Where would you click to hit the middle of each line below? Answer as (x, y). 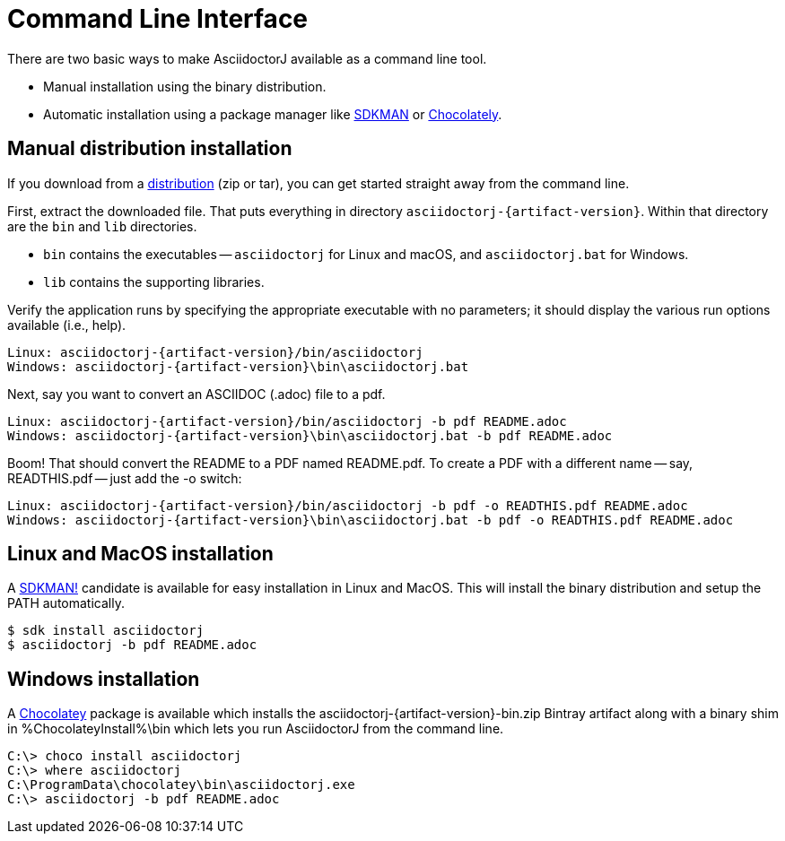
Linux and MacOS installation (140, 554)
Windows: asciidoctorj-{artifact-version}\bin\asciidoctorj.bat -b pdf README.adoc (310, 435)
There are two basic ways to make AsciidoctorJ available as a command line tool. (247, 58)
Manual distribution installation (150, 149)
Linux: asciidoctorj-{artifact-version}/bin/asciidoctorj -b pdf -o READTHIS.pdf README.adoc (348, 505)
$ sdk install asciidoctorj (106, 631)
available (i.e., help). (67, 325)
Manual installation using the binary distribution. (185, 86)
